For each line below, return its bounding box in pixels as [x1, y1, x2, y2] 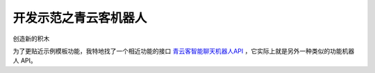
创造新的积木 [12, 34, 50, 43]
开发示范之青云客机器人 [12, 10, 147, 25]
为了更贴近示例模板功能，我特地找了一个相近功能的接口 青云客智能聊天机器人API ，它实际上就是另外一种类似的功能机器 [12, 47, 355, 55]
